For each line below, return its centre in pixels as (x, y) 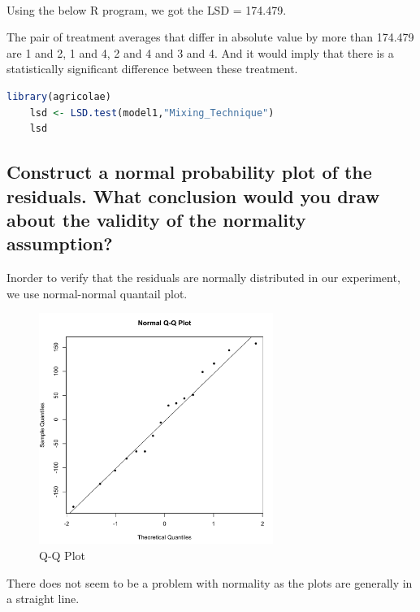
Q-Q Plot (62, 555)
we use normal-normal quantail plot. (97, 293)
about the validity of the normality (156, 219)
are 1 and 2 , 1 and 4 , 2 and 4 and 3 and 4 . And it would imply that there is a (200, 52)
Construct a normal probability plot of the (189, 172)
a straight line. (43, 599)
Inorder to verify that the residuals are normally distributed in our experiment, (204, 278)
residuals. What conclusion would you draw (193, 195)
